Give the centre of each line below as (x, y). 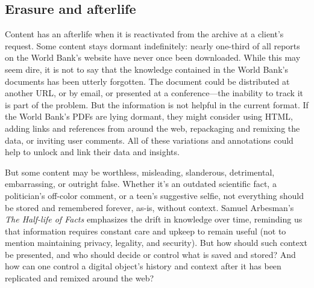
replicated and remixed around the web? (80, 278)
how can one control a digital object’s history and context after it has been (143, 266)
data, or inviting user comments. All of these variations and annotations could (149, 140)
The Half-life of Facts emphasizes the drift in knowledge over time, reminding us (154, 219)
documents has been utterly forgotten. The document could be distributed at (147, 81)
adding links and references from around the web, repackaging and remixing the (152, 128)
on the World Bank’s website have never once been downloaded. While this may (153, 57)
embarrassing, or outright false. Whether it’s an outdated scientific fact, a (141, 184)
